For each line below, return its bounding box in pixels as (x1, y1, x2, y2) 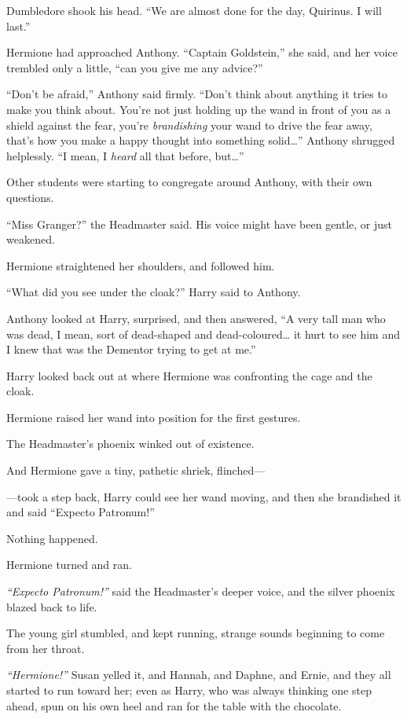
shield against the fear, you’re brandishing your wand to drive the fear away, (6, 116, 372, 133)
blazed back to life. (6, 598, 97, 614)
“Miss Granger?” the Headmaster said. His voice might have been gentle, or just (6, 215, 393, 232)
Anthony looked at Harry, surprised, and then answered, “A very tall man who (6, 310, 386, 326)
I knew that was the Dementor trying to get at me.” (6, 341, 256, 358)
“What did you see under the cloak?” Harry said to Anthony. (6, 284, 301, 300)
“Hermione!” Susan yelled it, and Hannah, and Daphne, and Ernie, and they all (6, 666, 391, 683)
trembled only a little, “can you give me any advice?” (6, 59, 263, 75)
